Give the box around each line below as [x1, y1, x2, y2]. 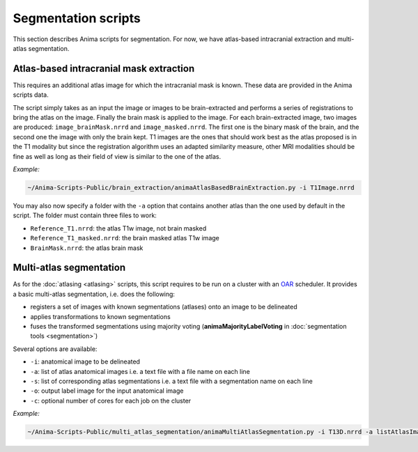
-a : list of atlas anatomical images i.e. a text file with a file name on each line [30, 367, 250, 375]
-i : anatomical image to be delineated [30, 357, 141, 366]
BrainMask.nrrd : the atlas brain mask [30, 244, 144, 252]
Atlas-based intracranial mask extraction [13, 63, 195, 75]
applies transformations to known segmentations [30, 312, 171, 320]
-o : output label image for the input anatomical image [30, 387, 184, 395]
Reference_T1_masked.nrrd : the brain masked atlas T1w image [30, 234, 219, 242]
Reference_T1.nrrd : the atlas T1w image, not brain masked [30, 224, 207, 233]
